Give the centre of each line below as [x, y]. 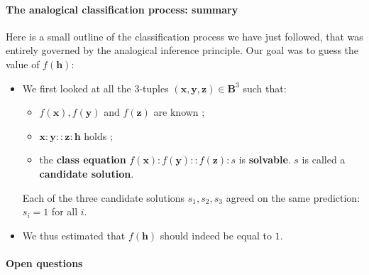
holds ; [98, 135]
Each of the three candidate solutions [104, 197]
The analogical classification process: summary [122, 9]
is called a [324, 160]
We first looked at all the [77, 88]
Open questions [44, 263]
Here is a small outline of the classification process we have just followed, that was [184, 36]
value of [23, 64]
